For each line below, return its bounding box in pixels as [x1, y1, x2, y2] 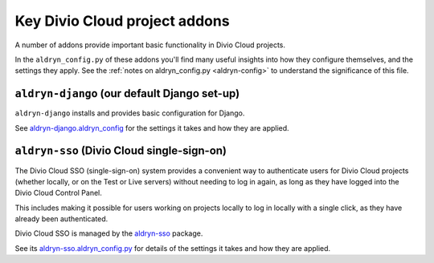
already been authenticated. [14, 214, 108, 224]
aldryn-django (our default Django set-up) [14, 87, 240, 100]
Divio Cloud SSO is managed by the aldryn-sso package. [14, 229, 203, 238]
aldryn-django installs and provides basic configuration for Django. [14, 108, 245, 118]
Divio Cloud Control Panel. [14, 188, 102, 198]
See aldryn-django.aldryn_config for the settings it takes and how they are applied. [14, 123, 289, 132]
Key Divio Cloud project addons [14, 12, 230, 30]
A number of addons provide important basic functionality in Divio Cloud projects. [14, 40, 285, 50]
